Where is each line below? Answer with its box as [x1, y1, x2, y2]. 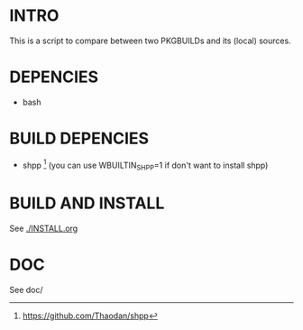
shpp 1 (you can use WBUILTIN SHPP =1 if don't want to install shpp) [22, 158, 269, 172]
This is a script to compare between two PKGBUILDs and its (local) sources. [9, 35, 291, 46]
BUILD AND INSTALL [9, 193, 165, 214]
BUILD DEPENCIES [9, 128, 150, 149]
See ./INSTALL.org [9, 223, 78, 234]
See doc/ [9, 285, 43, 296]
